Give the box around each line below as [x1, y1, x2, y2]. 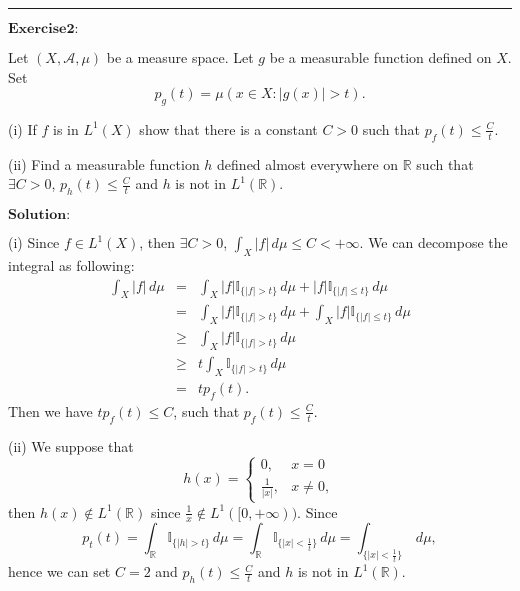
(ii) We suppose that [8, 435, 134, 456]
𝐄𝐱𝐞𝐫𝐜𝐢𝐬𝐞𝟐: [8, 22, 79, 36]
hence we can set [8, 561, 111, 582]
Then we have [8, 400, 93, 421]
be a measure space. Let [106, 47, 254, 67]
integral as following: [8, 254, 135, 275]
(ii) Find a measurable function [8, 153, 200, 174]
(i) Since [8, 232, 60, 253]
